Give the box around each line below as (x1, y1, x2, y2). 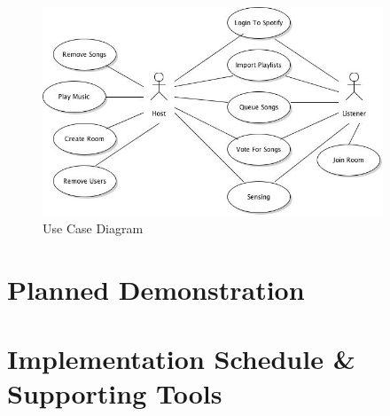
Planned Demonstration (7, 271, 305, 307)
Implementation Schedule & (7, 340, 355, 376)
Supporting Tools (7, 375, 222, 412)
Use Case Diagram (43, 218, 144, 237)
